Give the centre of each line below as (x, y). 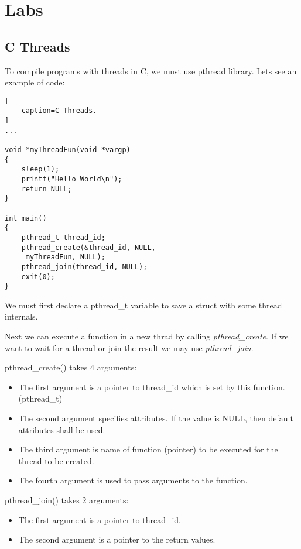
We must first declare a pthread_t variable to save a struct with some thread (143, 305)
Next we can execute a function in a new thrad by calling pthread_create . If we (147, 336)
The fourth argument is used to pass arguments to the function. (133, 480)
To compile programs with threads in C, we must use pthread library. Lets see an (151, 71)
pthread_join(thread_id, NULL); (84, 267)
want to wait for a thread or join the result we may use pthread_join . (129, 347)
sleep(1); (40, 169)
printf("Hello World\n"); (72, 179)
